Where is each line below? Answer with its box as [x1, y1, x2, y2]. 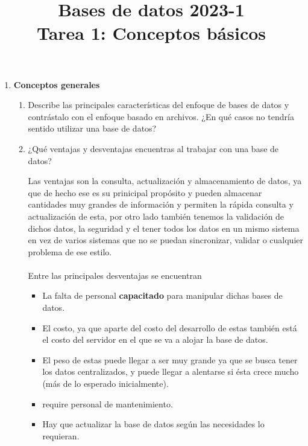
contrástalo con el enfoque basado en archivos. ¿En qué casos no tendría [28, 110, 294, 123]
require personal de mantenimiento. [42, 397, 173, 410]
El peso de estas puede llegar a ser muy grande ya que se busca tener [42, 353, 298, 366]
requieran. [42, 429, 80, 442]
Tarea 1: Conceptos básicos [36, 21, 266, 45]
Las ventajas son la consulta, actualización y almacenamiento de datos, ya [28, 174, 302, 187]
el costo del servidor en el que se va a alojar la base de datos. [42, 333, 268, 346]
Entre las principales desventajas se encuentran [28, 269, 202, 281]
